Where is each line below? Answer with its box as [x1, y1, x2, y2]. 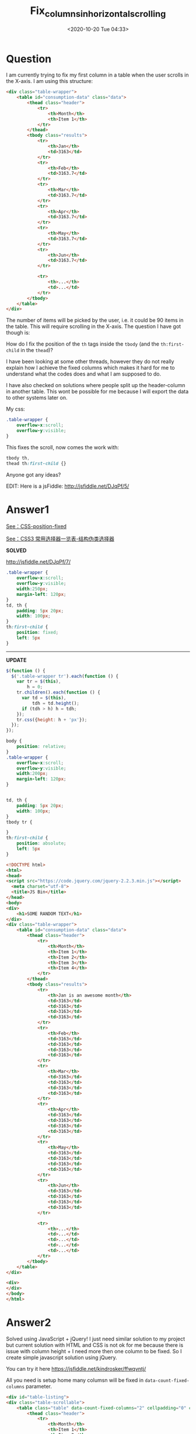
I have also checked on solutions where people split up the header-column [6, 382, 185, 389]
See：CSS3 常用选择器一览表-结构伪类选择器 [6, 535, 115, 542]
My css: [6, 405, 25, 413]
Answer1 [6, 503, 50, 516]
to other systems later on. [6, 394, 68, 401]
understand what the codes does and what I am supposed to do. [6, 370, 162, 378]
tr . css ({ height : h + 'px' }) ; [16, 716, 87, 723]
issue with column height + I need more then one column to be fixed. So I [6, 1347, 182, 1354]
